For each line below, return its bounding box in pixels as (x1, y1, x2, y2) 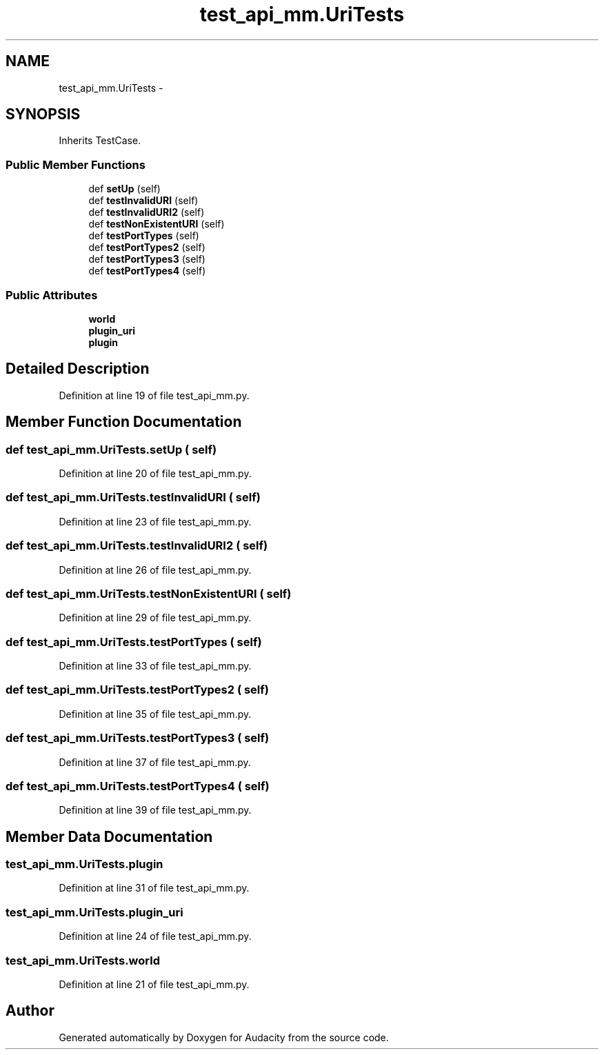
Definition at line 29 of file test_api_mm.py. (59, 612, 252, 624)
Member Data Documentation (6, 827, 213, 845)
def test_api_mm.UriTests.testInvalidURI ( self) (6, 490, 261, 505)
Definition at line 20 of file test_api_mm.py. (59, 468, 252, 479)
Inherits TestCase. (59, 134, 141, 147)
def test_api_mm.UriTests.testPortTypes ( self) (6, 634, 262, 649)
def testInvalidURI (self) (88, 194, 199, 207)
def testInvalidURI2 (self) (88, 206, 205, 219)
